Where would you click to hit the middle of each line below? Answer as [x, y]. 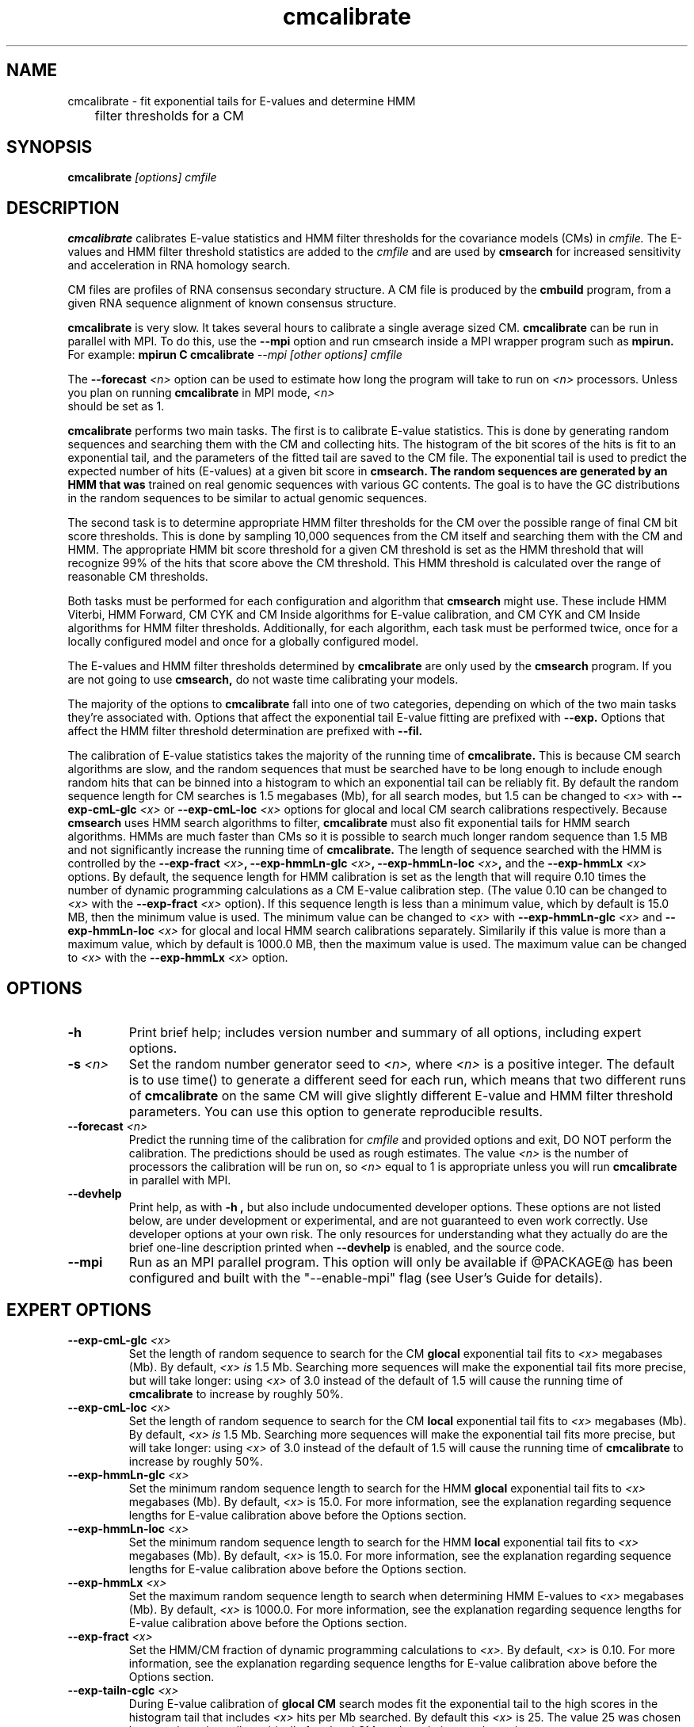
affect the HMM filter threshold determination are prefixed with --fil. [245, 731]
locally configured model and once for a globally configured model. [243, 642]
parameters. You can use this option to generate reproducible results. [336, 1112]
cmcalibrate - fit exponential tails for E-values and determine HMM [242, 101]
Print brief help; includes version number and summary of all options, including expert [385, 1033]
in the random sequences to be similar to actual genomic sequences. [248, 498]
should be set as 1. [116, 406]
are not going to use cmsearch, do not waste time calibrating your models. [263, 680]
